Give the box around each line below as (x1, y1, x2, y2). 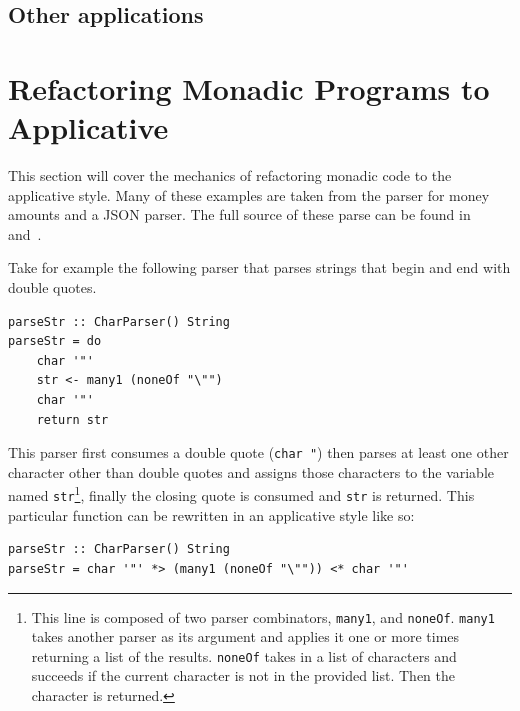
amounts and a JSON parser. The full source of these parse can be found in (8, 204, 471, 225)
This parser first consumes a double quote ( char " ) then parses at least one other (8, 442, 509, 463)
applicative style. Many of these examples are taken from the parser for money (8, 184, 490, 205)
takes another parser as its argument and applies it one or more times (31, 626, 460, 647)
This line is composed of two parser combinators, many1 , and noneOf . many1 (31, 606, 495, 627)
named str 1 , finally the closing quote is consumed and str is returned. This (8, 482, 475, 506)
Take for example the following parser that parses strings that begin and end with (8, 257, 511, 278)
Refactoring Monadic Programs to (8, 67, 490, 108)
